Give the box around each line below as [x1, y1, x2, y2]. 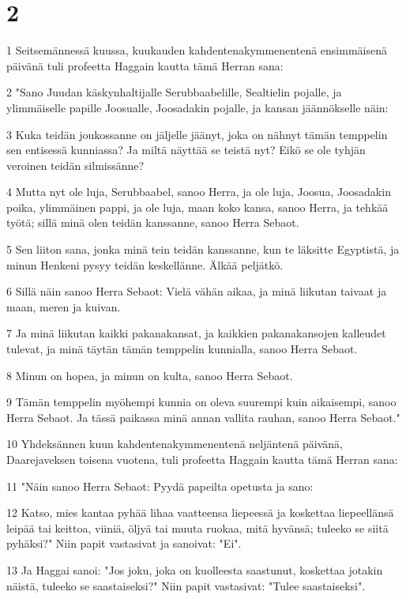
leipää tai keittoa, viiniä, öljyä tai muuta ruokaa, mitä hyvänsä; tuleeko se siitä [6, 519, 389, 536]
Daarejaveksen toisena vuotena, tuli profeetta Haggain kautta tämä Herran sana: [6, 451, 398, 467]
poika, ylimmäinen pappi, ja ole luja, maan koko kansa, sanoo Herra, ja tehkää [6, 198, 389, 215]
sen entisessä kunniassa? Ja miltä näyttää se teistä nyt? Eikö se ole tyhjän [6, 141, 366, 158]
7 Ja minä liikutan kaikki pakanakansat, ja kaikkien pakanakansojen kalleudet [6, 325, 386, 341]
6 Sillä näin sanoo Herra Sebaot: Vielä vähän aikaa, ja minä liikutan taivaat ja [6, 283, 387, 299]
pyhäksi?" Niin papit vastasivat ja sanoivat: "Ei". [6, 535, 242, 552]
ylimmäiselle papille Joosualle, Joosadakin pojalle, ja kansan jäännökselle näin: [6, 99, 389, 115]
